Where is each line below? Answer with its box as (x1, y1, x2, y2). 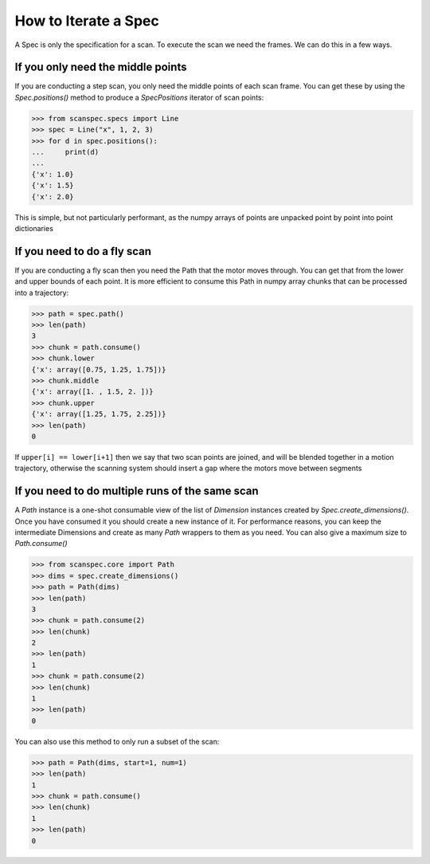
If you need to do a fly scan (14, 244, 151, 258)
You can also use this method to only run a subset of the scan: (14, 736, 220, 746)
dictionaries (14, 223, 53, 233)
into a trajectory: (14, 288, 69, 297)
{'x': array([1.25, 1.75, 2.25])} (31, 410, 166, 418)
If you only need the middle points (14, 61, 187, 74)
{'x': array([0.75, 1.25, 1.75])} (31, 365, 166, 374)
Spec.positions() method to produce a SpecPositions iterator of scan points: (14, 92, 264, 102)
